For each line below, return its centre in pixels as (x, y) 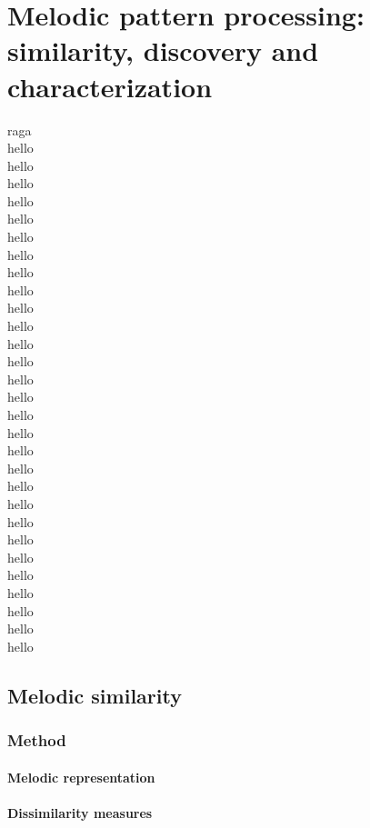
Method (37, 740)
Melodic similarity (95, 695)
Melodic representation (81, 777)
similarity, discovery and (163, 50)
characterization (110, 86)
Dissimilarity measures (80, 812)
